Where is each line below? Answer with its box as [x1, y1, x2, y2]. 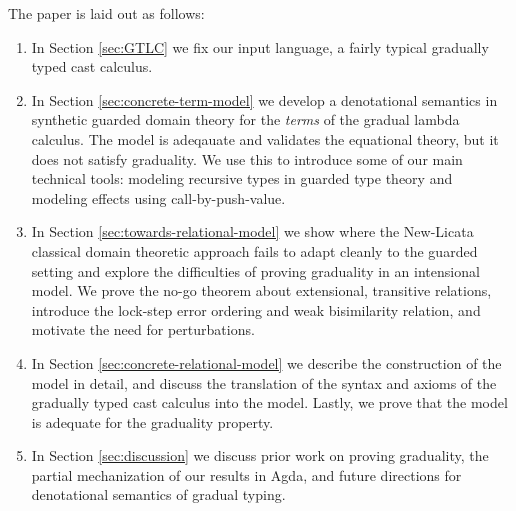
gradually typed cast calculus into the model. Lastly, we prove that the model [31, 392, 508, 413]
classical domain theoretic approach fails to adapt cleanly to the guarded [31, 240, 478, 261]
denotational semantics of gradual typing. [31, 484, 286, 505]
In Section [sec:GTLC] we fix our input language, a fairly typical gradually [31, 36, 489, 57]
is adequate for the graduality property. [31, 411, 274, 432]
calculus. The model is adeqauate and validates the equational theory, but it [31, 128, 499, 149]
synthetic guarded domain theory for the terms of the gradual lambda [31, 109, 460, 130]
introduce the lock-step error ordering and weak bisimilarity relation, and [31, 299, 481, 320]
